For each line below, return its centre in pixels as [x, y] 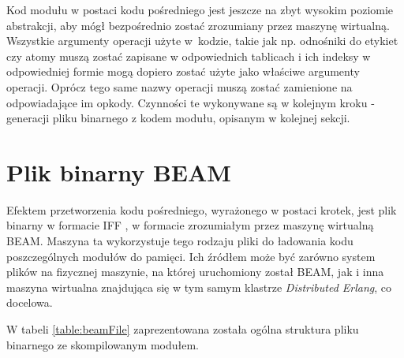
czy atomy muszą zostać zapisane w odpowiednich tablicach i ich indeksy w [189, 56]
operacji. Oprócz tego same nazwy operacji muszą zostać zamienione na [180, 86]
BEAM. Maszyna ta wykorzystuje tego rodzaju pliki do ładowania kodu [180, 241]
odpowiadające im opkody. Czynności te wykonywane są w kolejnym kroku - [191, 102]
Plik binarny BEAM [119, 172]
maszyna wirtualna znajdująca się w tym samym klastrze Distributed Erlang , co [199, 287]
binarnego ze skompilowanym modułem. [103, 344]
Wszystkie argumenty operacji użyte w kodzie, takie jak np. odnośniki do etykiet [202, 41]
